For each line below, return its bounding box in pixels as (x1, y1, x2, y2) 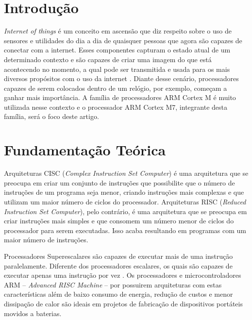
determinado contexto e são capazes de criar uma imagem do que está (4, 54, 212, 64)
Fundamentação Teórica (4, 140, 166, 160)
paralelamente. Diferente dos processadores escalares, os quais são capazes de (4, 260, 233, 270)
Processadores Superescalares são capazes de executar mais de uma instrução (4, 251, 233, 261)
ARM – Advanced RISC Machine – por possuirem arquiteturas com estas (4, 279, 222, 289)
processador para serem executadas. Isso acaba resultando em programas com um (4, 225, 246, 235)
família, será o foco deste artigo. (4, 111, 99, 121)
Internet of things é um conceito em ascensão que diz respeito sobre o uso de (4, 26, 232, 36)
